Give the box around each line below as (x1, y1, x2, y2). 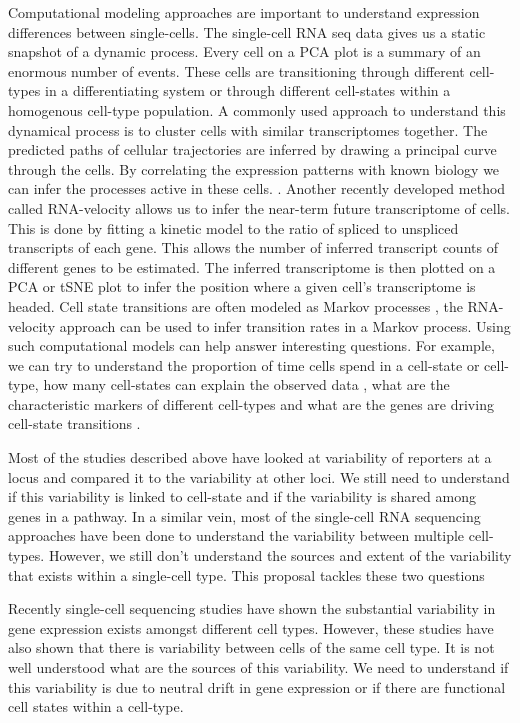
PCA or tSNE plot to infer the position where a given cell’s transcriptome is (8, 276, 476, 297)
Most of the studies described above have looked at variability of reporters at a (8, 447, 492, 468)
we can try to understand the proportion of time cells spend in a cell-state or (8, 354, 480, 375)
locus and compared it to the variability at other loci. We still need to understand (8, 466, 510, 487)
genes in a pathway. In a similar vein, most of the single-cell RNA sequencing (8, 505, 481, 526)
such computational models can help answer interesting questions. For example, (8, 335, 495, 356)
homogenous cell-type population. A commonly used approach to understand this (8, 99, 506, 120)
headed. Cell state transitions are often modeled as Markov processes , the (8, 295, 463, 316)
